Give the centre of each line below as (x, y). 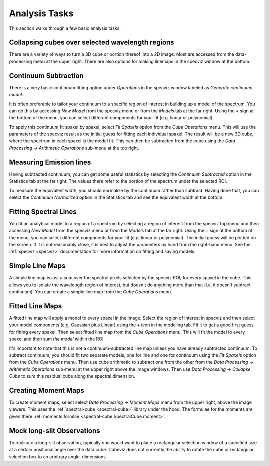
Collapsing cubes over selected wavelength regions (92, 42)
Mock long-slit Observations (55, 431)
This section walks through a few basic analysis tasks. (65, 28)
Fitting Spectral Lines (43, 211)
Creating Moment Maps (47, 390)
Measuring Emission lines (50, 162)
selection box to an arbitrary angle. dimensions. (58, 457)
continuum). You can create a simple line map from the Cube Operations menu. (91, 292)
